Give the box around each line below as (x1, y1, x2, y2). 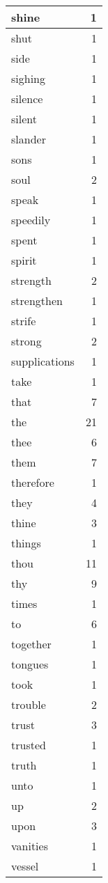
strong (11, 333, 42, 349)
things (11, 535, 41, 551)
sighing (11, 70, 45, 86)
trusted (11, 737, 46, 753)
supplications (11, 353, 75, 369)
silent (11, 111, 37, 127)
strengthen (11, 292, 63, 308)
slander (11, 131, 46, 147)
